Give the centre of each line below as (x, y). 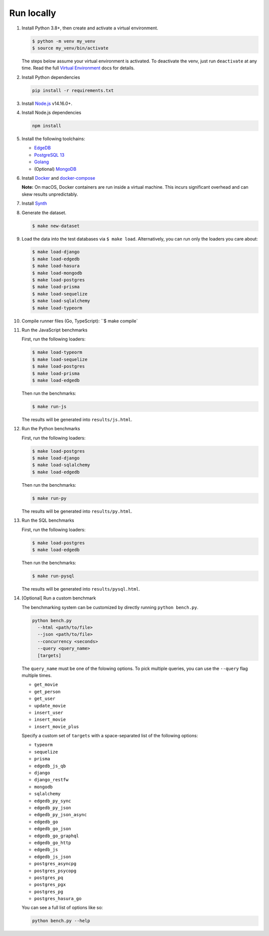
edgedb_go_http (53, 843)
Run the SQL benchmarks (48, 520)
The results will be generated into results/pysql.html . (81, 589)
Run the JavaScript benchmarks (55, 330)
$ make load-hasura (56, 266)
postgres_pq (49, 878)
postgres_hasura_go (58, 899)
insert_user (49, 712)
